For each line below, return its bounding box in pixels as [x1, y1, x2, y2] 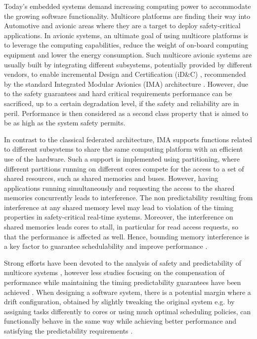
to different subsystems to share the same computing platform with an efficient [4, 144, 243, 154]
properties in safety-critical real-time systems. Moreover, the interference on [4, 212, 233, 222]
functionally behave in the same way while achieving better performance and [4, 316, 236, 326]
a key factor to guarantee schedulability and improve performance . [4, 241, 208, 251]
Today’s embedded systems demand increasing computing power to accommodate [4, 1, 251, 11]
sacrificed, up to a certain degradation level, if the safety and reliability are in [4, 98, 239, 108]
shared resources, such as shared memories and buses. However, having [4, 173, 218, 183]
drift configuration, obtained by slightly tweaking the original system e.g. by [4, 296, 235, 307]
